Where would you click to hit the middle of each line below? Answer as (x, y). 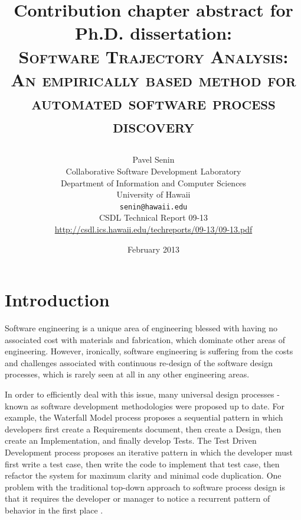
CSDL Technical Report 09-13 (153, 217)
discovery (153, 126)
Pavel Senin (153, 159)
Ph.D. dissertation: (153, 33)
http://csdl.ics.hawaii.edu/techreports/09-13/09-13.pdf (153, 229)
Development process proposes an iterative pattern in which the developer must (149, 452)
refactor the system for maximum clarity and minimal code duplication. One (143, 475)
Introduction (57, 300)
